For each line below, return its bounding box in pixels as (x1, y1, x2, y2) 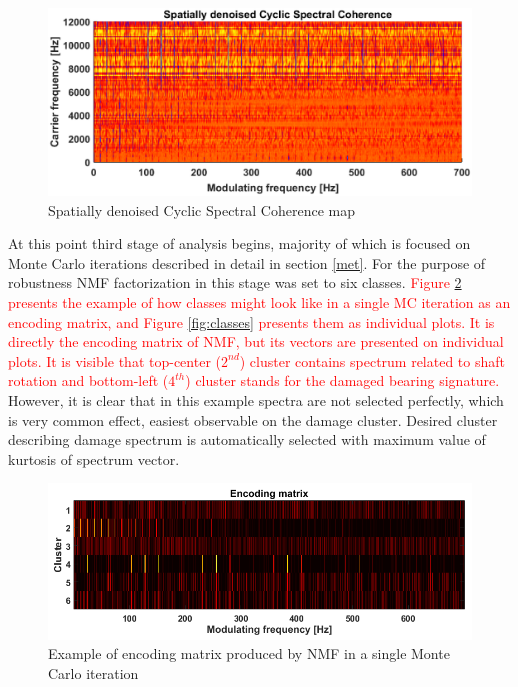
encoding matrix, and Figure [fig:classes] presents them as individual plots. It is (8, 311, 495, 332)
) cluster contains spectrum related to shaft (239, 350, 506, 371)
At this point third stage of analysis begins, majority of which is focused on (8, 233, 471, 254)
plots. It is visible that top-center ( (8, 350, 221, 371)
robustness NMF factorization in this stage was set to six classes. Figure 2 (8, 272, 462, 293)
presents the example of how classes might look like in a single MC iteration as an (8, 291, 511, 312)
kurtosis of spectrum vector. (8, 448, 180, 469)
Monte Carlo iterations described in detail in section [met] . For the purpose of (8, 252, 486, 273)
